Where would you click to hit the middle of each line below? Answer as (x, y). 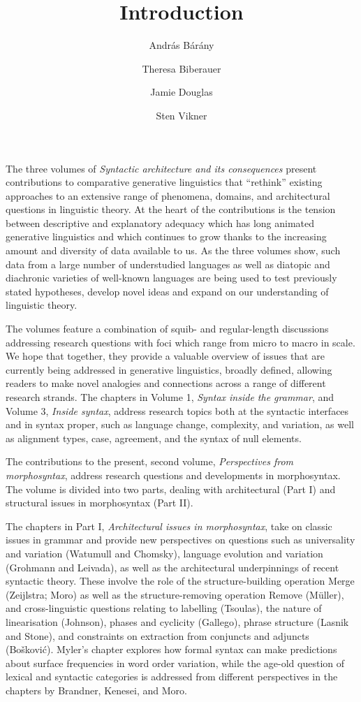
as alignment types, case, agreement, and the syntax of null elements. (154, 438)
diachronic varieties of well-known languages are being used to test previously (171, 278)
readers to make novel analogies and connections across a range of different (166, 383)
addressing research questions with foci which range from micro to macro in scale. (180, 342)
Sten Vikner (182, 115)
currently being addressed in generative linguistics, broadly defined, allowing (169, 369)
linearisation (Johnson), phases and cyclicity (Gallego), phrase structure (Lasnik (177, 621)
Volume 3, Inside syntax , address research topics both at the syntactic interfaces (177, 410)
